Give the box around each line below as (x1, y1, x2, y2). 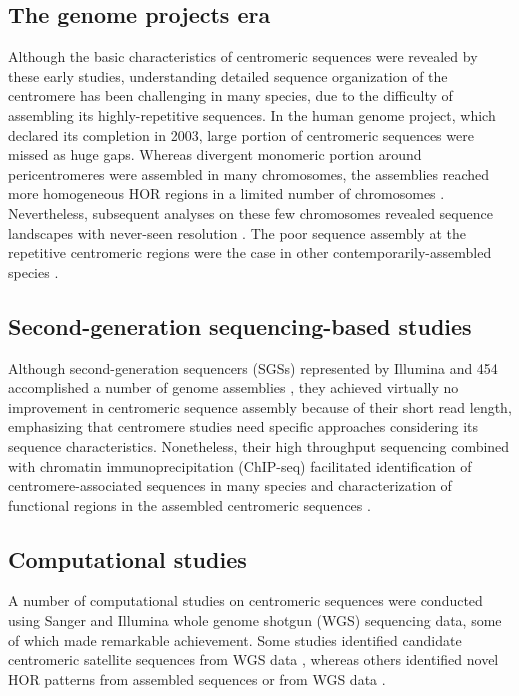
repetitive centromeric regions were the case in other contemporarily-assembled (8, 242, 492, 263)
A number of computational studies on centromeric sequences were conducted (8, 590, 483, 611)
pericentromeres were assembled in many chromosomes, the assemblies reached (8, 163, 490, 184)
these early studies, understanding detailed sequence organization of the (8, 65, 448, 86)
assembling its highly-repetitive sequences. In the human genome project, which (8, 104, 496, 125)
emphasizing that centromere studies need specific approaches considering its (8, 416, 479, 437)
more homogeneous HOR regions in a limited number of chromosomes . (8, 183, 445, 204)
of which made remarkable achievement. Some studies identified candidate (8, 629, 462, 650)
